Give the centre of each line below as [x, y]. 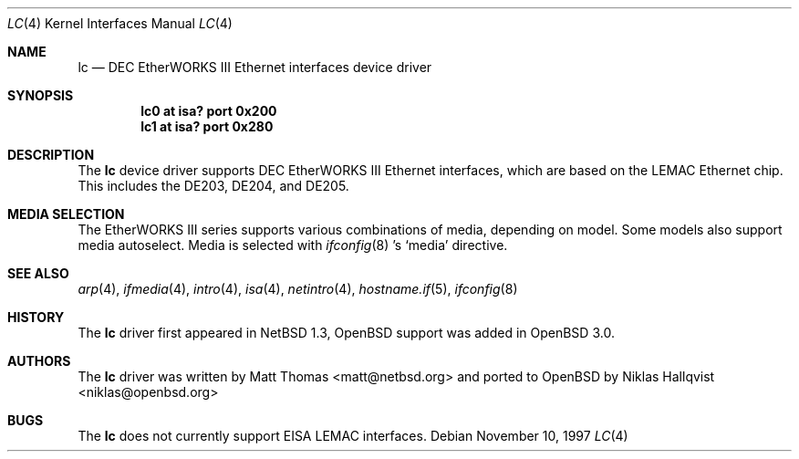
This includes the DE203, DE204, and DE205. [213, 186]
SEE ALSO [38, 273]
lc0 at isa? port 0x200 [209, 111]
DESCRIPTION [51, 155]
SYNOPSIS [41, 95]
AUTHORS [39, 361]
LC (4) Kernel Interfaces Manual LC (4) [120, 23]
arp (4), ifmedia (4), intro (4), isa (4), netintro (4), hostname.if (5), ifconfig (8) [298, 289]
